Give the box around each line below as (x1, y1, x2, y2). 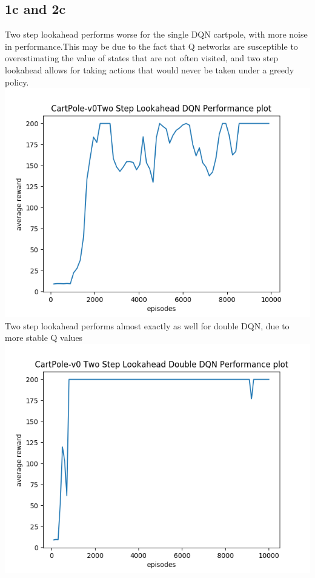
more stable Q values (5, 331, 83, 344)
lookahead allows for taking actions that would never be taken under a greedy (5, 63, 294, 76)
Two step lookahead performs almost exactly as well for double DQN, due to (5, 319, 290, 332)
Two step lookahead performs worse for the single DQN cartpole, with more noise (5, 28, 308, 41)
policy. (5, 75, 29, 88)
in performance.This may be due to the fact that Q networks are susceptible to (5, 39, 298, 52)
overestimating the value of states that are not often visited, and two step (5, 52, 279, 64)
